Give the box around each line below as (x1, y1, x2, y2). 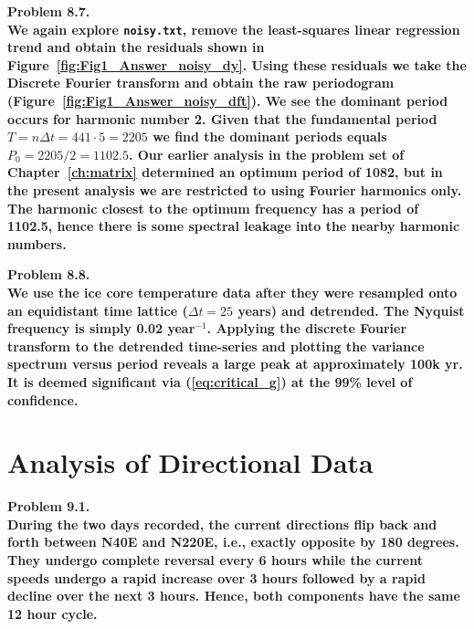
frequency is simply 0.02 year (7, 319, 195, 338)
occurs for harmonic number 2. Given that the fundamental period (7, 109, 437, 128)
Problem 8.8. (7, 265, 90, 284)
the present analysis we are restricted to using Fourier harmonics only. (7, 181, 462, 199)
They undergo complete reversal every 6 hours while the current (7, 550, 423, 570)
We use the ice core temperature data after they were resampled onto (7, 282, 458, 301)
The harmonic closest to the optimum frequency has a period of (7, 198, 419, 217)
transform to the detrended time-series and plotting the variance (7, 336, 425, 355)
